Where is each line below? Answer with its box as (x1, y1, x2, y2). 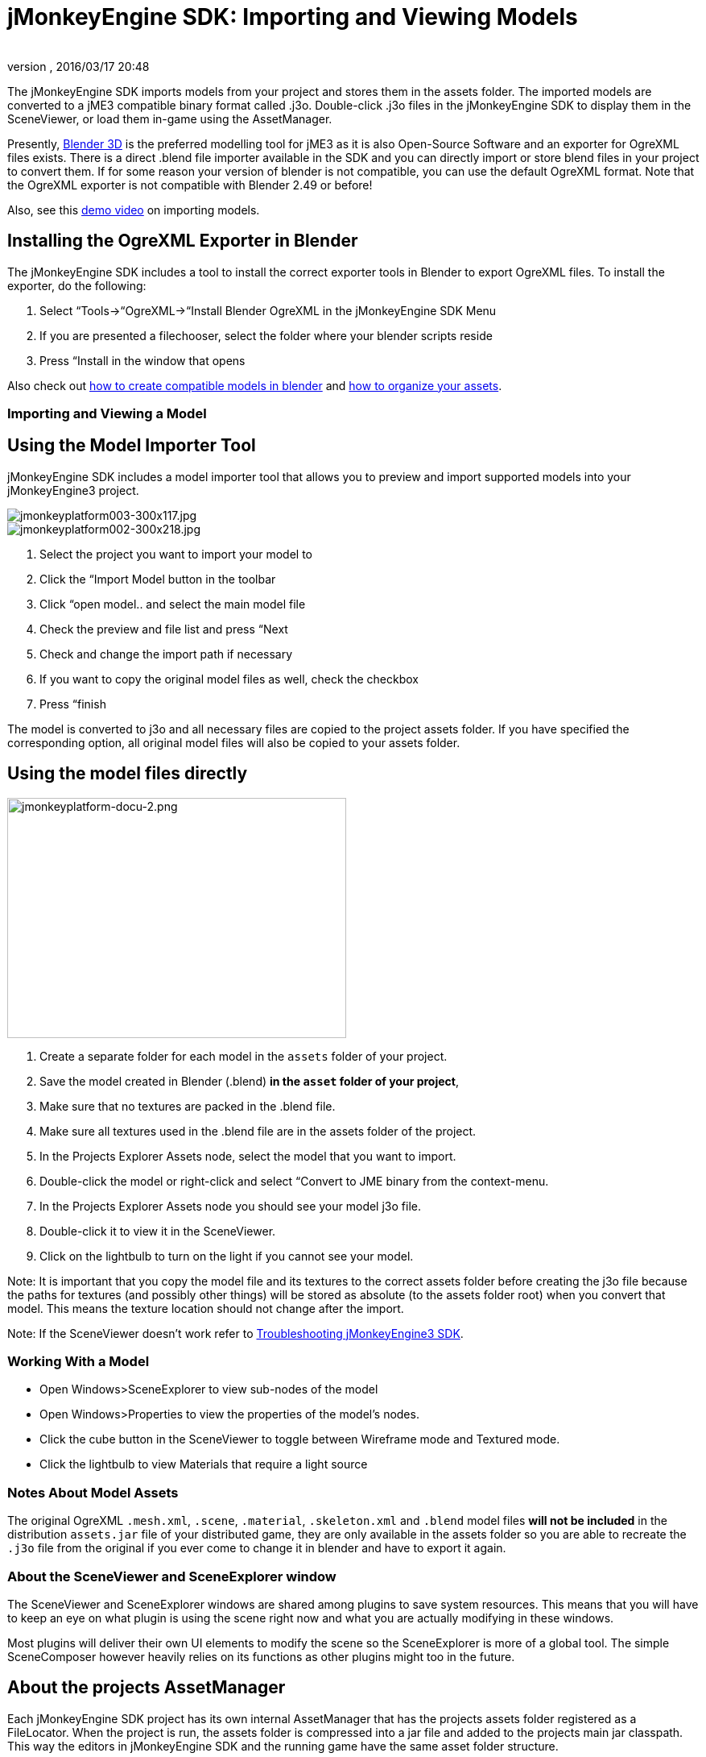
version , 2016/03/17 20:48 (7, 59, 150, 73)
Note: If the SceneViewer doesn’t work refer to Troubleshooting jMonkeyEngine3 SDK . (7, 1326, 464, 1340)
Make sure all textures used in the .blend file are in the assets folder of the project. (39, 1124, 477, 1138)
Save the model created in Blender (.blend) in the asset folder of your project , (39, 1074, 459, 1088)
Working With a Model (7, 1353, 150, 1370)
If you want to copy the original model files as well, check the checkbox (39, 671, 419, 686)
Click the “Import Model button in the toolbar (39, 571, 276, 586)
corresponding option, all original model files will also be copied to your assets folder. (7, 735, 460, 750)
